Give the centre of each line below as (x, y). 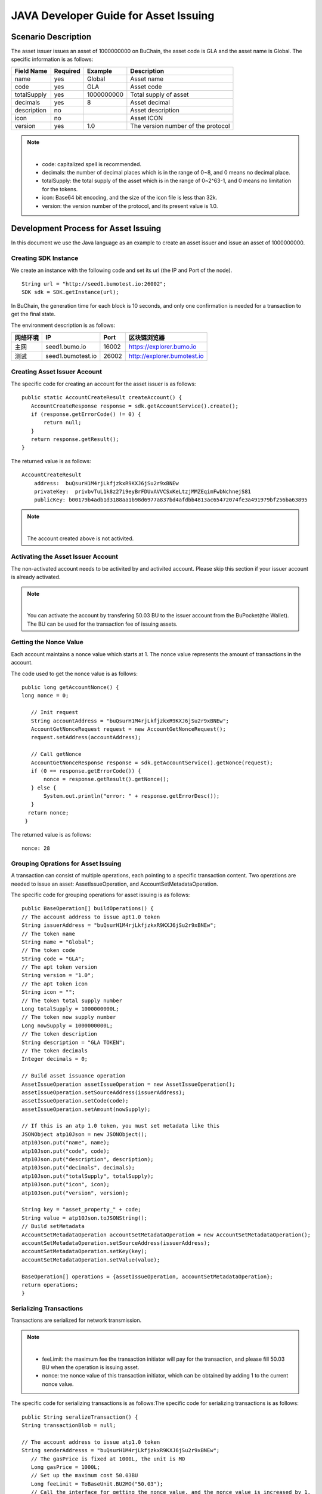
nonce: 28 (36, 848)
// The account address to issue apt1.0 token (91, 917)
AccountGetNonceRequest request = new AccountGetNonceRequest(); (128, 729)
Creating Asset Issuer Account (57, 372)
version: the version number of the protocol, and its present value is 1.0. (130, 206)
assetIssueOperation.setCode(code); (75, 1101)
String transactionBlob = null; (69, 1425)
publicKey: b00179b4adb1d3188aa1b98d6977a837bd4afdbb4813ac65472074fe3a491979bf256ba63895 (171, 500)
